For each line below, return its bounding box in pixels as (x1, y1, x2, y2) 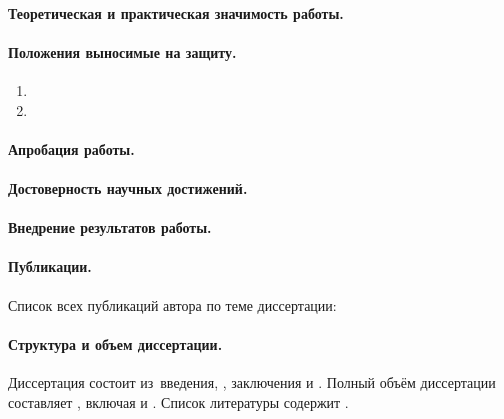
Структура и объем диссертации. (8, 333, 223, 354)
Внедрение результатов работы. (8, 217, 212, 238)
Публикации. (8, 256, 92, 277)
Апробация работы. (8, 138, 135, 159)
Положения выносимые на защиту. (8, 41, 237, 62)
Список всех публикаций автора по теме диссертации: (8, 294, 337, 315)
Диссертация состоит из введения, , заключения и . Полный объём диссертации (8, 371, 496, 392)
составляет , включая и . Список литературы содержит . (8, 391, 349, 412)
